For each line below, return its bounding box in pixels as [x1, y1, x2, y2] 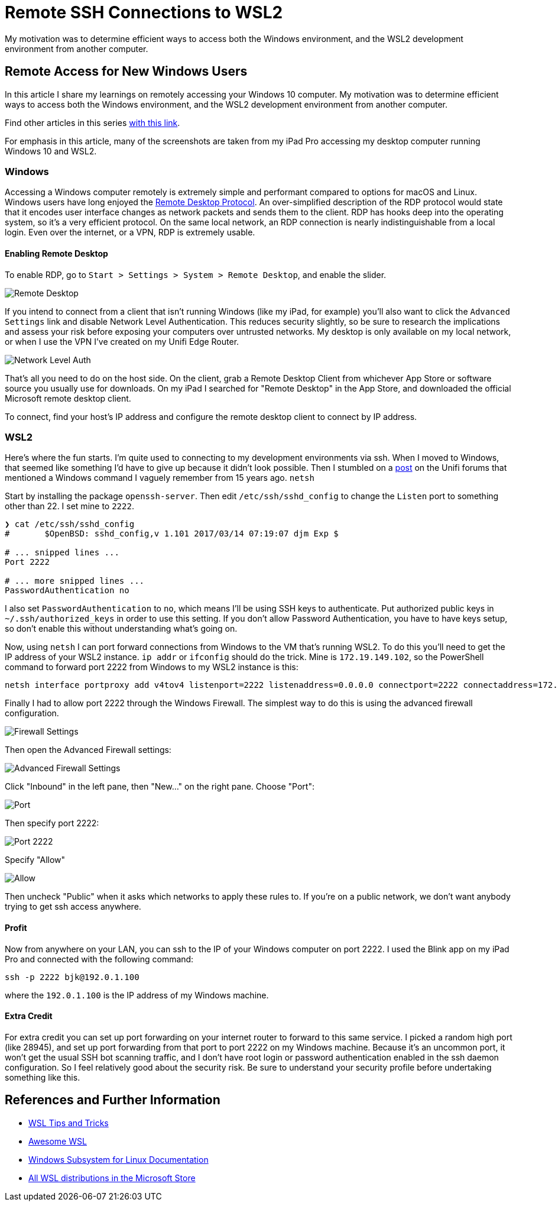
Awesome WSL [28, 1136, 87, 1146]
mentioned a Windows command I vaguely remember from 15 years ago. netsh [5, 473, 314, 483]
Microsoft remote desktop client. [5, 393, 131, 403]
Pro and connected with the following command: [5, 953, 194, 964]
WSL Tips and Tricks [28, 1117, 109, 1128]
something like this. [5, 1072, 80, 1082]
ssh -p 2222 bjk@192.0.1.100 [5, 972, 139, 982]
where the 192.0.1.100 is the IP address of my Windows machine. [5, 990, 269, 1000]
